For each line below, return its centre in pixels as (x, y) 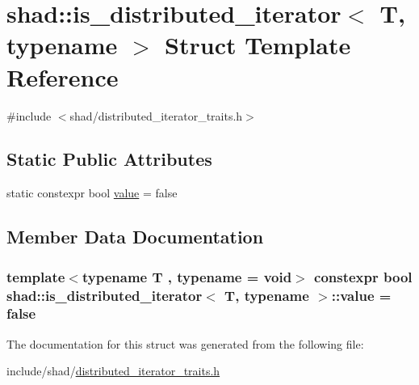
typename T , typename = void (187, 276)
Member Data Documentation (135, 237)
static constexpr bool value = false (92, 193)
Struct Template (258, 45)
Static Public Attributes (109, 159)
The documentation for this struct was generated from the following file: (185, 343)
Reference (63, 76)
